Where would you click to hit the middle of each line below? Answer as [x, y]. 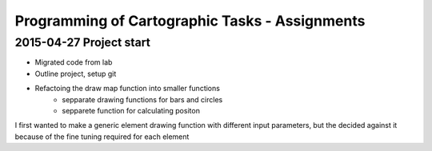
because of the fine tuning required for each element [102, 137]
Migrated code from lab [74, 62]
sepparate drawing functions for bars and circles [142, 99]
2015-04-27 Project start [83, 42]
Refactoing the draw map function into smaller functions [127, 89]
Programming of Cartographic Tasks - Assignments [190, 21]
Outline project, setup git [76, 74]
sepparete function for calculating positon [131, 110]
